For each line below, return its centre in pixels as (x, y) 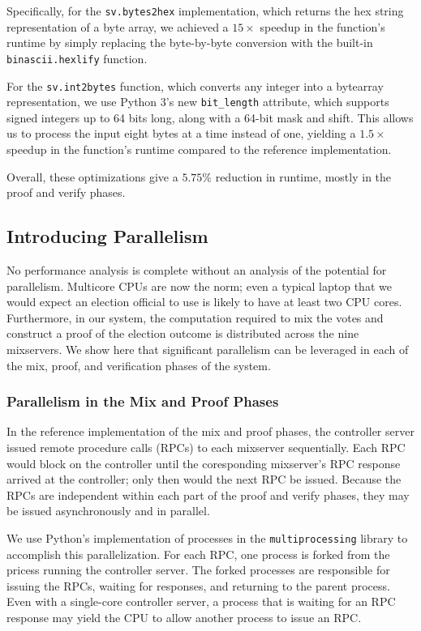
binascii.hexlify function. (77, 58)
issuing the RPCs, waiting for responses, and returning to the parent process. (198, 585)
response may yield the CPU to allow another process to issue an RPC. (184, 617)
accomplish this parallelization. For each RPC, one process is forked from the (198, 554)
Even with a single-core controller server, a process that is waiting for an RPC (201, 601)
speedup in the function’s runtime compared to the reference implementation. (199, 149)
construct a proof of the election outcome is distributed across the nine (183, 333)
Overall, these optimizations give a (92, 176)
